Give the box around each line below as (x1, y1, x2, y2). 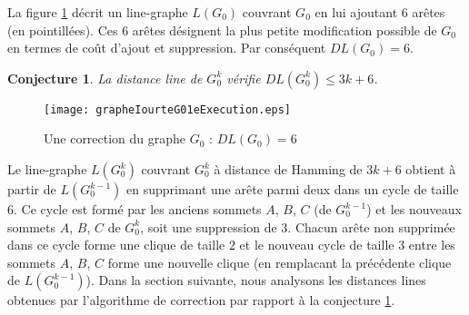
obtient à (405, 160, 456, 179)
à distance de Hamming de (214, 160, 363, 179)
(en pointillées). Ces (7, 20, 118, 39)
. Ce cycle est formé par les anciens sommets (14, 200, 262, 219)
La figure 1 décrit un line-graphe (7, 3, 188, 21)
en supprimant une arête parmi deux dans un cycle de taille (125, 180, 459, 199)
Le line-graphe (7, 160, 87, 179)
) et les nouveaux (366, 200, 462, 219)
